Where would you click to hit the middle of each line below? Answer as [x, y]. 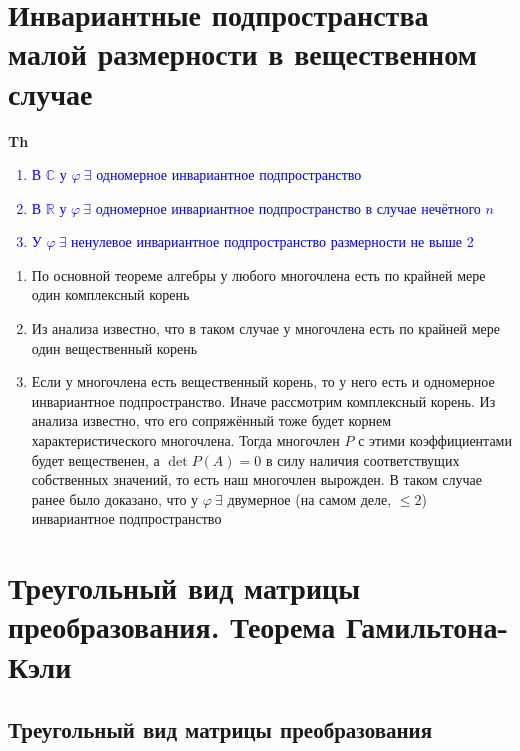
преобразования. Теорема [172, 626]
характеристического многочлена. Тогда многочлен [185, 440]
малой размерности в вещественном [242, 53]
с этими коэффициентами [435, 440]
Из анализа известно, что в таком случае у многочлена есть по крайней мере [266, 328]
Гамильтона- [427, 626]
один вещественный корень [114, 347]
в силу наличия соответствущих [362, 459]
